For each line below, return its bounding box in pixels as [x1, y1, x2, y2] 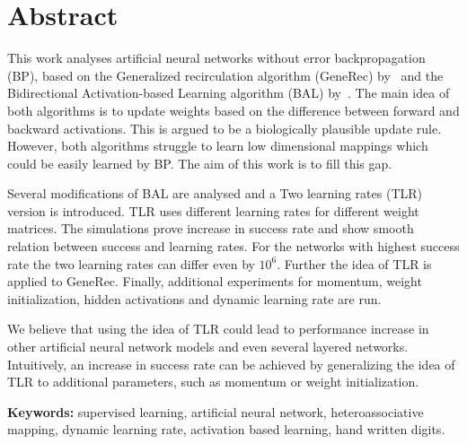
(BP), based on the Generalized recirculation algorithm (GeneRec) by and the [7, 65, 444, 84]
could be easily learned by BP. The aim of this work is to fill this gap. [7, 153, 392, 172]
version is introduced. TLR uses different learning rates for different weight [7, 201, 419, 220]
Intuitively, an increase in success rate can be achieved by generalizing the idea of [7, 354, 455, 373]
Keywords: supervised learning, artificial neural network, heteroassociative [7, 402, 424, 421]
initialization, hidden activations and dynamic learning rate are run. [7, 289, 382, 308]
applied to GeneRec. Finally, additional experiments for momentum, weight [7, 272, 422, 291]
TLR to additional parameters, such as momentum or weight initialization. [7, 372, 419, 391]
